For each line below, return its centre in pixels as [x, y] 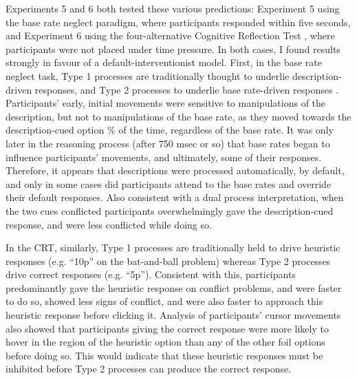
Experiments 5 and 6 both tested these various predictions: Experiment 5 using [173, 8]
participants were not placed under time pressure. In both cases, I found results [173, 49]
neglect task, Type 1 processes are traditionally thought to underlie [148, 75]
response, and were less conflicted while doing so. [109, 224]
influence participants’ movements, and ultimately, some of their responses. [164, 157]
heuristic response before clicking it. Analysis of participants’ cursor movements [173, 315]
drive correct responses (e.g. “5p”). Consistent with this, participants [151, 274]
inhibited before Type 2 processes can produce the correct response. [149, 369]
